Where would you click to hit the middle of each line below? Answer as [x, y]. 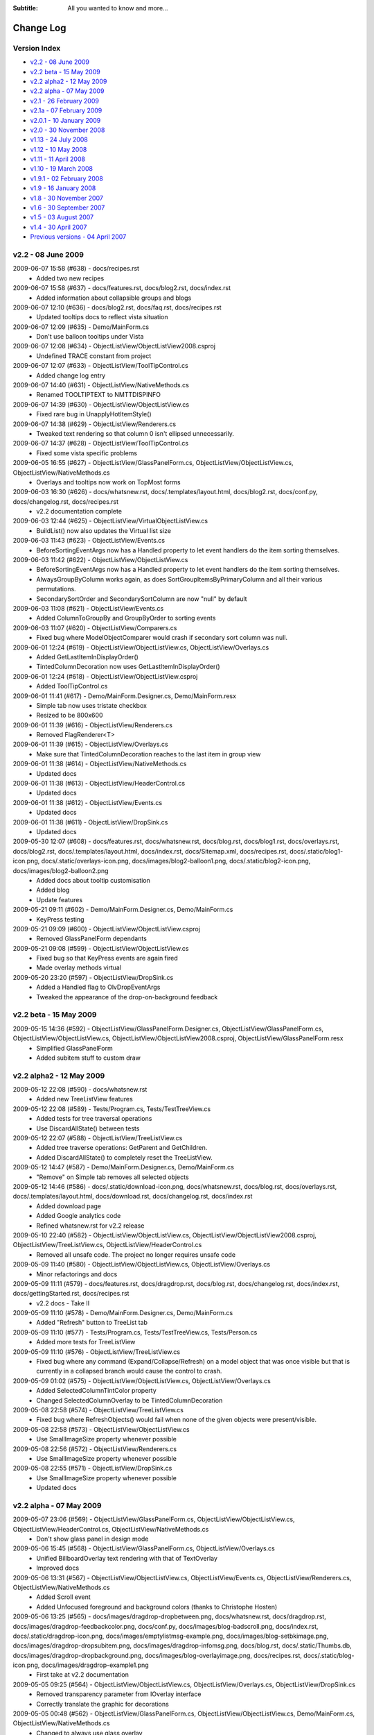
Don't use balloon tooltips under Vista [90, 337]
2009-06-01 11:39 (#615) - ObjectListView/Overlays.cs [91, 744]
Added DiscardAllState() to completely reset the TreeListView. [124, 1157]
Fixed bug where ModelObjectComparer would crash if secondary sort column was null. [162, 638]
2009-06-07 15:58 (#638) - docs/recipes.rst [76, 269]
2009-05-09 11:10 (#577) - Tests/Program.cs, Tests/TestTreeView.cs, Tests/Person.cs [135, 1332]
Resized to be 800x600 [70, 716]
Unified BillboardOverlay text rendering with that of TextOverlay [127, 1558]
